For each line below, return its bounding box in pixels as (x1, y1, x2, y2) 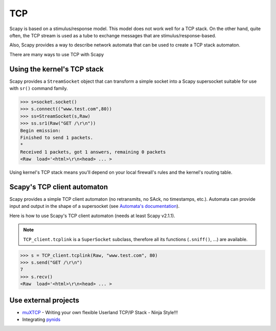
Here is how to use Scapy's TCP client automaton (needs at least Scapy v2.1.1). (9, 212, 176, 219)
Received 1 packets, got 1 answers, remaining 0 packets (20, 149, 166, 155)
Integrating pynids (22, 317, 61, 323)
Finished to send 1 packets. (20, 134, 94, 140)
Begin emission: (20, 128, 61, 133)
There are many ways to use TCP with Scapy (9, 51, 104, 57)
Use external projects (9, 296, 79, 304)
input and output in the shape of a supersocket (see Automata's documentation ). (9, 203, 180, 209)
